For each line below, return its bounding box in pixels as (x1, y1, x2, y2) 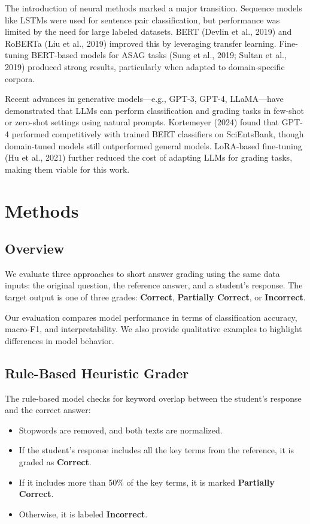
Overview (5, 239, 65, 258)
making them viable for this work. (5, 162, 130, 175)
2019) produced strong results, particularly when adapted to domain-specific (5, 60, 285, 73)
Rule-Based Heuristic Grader (5, 363, 189, 382)
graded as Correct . (19, 456, 92, 468)
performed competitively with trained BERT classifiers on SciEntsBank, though (11, 127, 304, 140)
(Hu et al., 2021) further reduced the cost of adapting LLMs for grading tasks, (5, 151, 293, 164)
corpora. (5, 72, 35, 85)
